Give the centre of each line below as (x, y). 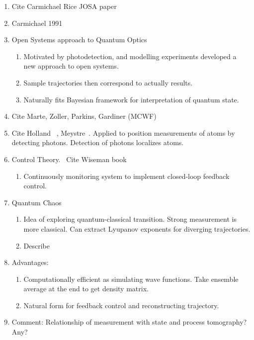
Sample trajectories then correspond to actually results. (108, 82)
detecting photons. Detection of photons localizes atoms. (98, 142)
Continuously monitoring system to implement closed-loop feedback (127, 176)
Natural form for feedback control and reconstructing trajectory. (121, 305)
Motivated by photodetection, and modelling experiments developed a (130, 56)
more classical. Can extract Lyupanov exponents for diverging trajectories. (137, 228)
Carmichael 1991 (37, 23)
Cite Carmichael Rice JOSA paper (64, 6)
